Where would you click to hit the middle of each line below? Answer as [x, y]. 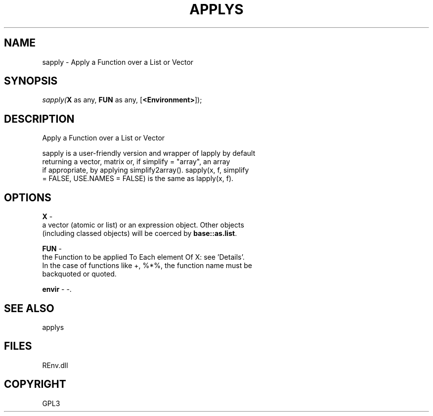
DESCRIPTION [39, 119]
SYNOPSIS [31, 81]
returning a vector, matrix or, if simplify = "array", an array [136, 162]
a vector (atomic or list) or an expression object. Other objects [143, 225]
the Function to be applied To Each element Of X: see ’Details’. [143, 257]
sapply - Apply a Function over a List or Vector [118, 62]
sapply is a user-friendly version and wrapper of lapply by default [149, 153]
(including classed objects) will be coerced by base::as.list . [140, 233]
